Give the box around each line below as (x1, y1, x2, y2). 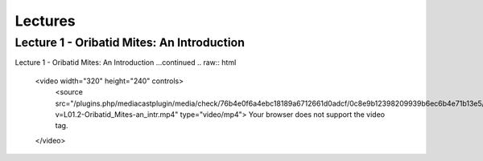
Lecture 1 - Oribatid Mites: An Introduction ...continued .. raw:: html (14, 58, 237, 67)
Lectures (14, 12, 76, 30)
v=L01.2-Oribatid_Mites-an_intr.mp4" (55, 109, 179, 119)
